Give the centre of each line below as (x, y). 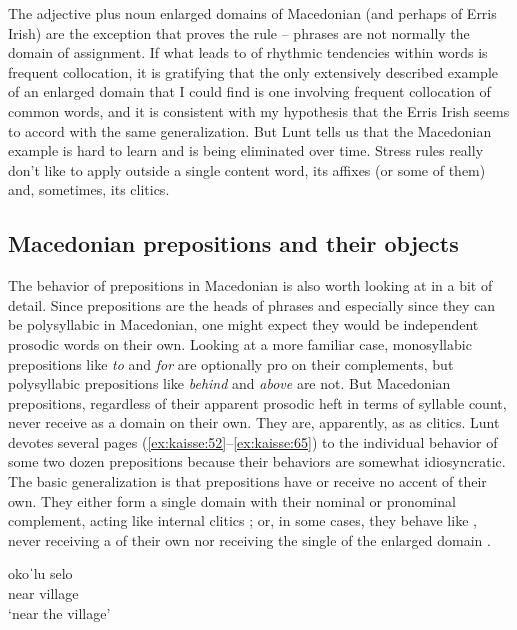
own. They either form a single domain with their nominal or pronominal (232, 500)
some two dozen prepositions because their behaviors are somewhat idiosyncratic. (257, 461)
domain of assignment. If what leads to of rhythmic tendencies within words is (248, 52)
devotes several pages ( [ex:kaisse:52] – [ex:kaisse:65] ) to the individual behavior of (253, 441)
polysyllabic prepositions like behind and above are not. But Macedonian (229, 383)
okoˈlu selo (40, 573)
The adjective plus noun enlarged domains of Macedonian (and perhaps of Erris (252, 13)
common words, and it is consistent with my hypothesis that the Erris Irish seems (259, 110)
